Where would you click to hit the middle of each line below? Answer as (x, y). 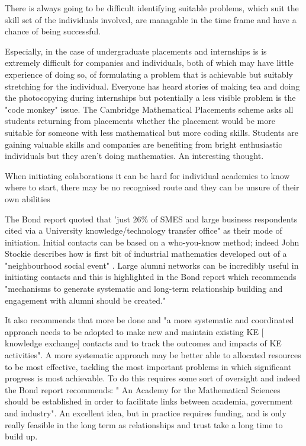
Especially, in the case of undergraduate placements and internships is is (136, 51)
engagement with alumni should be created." (86, 300)
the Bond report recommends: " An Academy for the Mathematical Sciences (143, 389)
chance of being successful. (53, 31)
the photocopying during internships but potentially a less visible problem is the (150, 98)
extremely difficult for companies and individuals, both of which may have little (149, 63)
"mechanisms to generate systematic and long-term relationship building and (144, 289)
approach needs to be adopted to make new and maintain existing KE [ (134, 331)
